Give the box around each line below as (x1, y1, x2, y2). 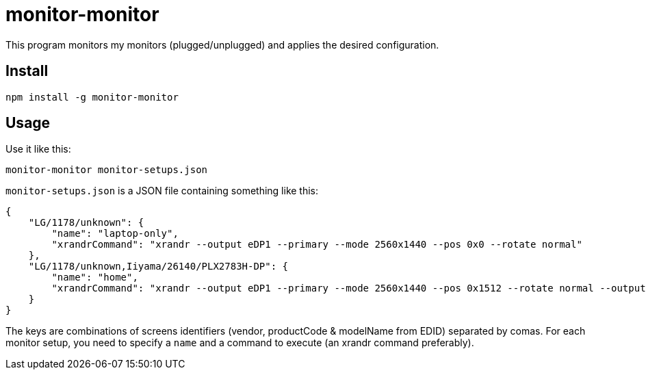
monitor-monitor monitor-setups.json (5, 164, 208, 176)
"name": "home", (51, 272, 138, 283)
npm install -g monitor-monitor (5, 91, 179, 103)
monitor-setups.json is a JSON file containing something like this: (5, 185, 319, 197)
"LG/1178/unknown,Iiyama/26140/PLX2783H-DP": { (28, 261, 289, 272)
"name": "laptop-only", (51, 228, 179, 240)
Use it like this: (5, 143, 71, 155)
